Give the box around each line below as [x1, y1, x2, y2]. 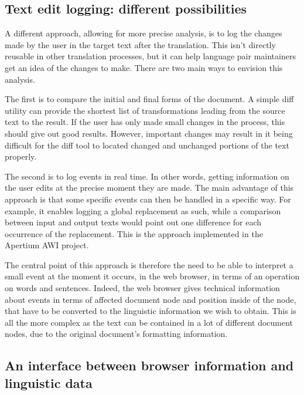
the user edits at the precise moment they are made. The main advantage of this [5, 181, 294, 194]
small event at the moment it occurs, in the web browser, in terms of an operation [5, 270, 300, 282]
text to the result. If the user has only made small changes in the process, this [5, 116, 285, 128]
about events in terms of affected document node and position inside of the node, [5, 293, 296, 305]
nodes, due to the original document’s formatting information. [5, 328, 228, 340]
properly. [5, 150, 37, 163]
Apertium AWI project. [5, 239, 89, 251]
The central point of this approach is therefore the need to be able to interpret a [5, 258, 293, 271]
